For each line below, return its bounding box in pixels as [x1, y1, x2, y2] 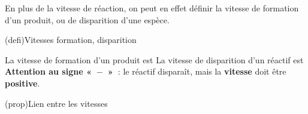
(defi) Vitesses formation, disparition [5, 33, 137, 46]
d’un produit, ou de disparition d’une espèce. [5, 13, 170, 26]
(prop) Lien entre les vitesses [5, 97, 108, 109]
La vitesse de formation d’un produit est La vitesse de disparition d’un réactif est [5, 53, 304, 66]
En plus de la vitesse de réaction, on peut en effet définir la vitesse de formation [5, 2, 299, 14]
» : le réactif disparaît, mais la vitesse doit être [107, 65, 286, 78]
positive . [5, 76, 40, 89]
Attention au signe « [5, 65, 92, 78]
